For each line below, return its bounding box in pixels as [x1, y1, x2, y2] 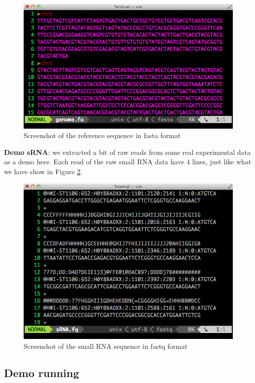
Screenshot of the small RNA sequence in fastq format [24, 340, 188, 351]
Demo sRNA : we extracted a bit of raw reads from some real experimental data [4, 146, 251, 157]
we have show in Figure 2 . [4, 166, 82, 176]
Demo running [4, 365, 79, 380]
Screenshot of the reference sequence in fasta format [24, 130, 181, 141]
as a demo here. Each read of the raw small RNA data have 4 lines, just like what [4, 156, 252, 167]
